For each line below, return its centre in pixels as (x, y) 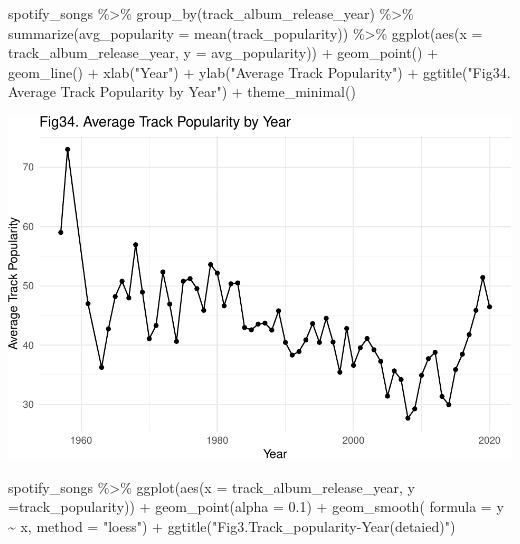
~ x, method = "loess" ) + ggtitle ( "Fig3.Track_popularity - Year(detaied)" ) (232, 525)
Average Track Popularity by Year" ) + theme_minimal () (182, 91)
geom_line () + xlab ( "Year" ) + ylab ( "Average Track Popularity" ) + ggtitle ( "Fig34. (259, 71)
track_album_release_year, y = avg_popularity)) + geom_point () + (223, 52)
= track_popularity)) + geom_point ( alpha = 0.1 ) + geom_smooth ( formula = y (256, 506)
